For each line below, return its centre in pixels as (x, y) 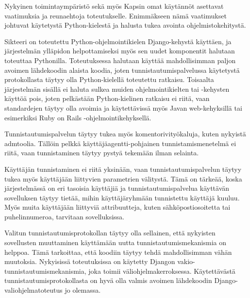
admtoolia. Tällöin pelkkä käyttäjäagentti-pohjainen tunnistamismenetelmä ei (120, 143)
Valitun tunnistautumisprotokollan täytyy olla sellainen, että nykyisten (110, 233)
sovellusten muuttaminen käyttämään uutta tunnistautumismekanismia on (115, 242)
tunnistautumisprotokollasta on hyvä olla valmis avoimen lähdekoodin (108, 280)
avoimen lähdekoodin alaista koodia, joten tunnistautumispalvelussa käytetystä (122, 70)
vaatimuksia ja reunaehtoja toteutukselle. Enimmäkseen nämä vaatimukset (116, 15)
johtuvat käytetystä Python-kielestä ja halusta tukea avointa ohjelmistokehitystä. (125, 25)
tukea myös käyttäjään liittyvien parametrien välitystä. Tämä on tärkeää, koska (123, 178)
